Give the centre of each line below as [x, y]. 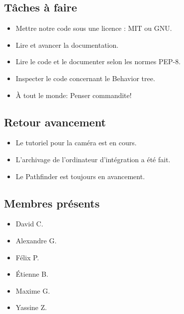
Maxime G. [33, 290]
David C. [29, 224]
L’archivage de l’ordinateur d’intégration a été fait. [93, 159]
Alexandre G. [36, 240]
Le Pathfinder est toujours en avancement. [80, 176]
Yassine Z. [31, 307]
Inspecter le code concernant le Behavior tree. [85, 78]
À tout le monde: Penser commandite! [74, 95]
